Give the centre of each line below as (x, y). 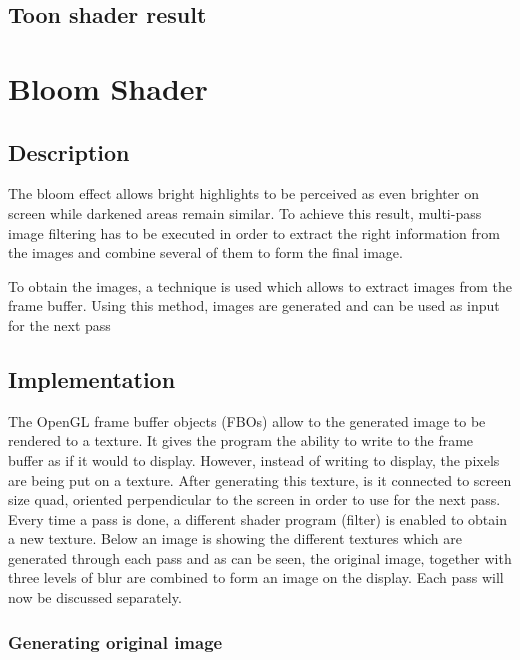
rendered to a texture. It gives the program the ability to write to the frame (241, 440)
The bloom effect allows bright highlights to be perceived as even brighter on (243, 193)
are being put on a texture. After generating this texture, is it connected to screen (260, 479)
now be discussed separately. (95, 597)
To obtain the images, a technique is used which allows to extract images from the (260, 285)
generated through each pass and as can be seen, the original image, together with (260, 557)
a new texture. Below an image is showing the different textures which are (235, 538)
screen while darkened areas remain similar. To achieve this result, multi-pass (245, 212)
